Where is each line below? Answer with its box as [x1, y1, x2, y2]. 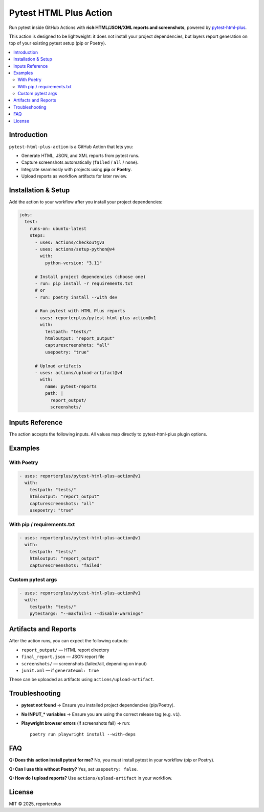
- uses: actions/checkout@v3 [35, 239, 105, 245]
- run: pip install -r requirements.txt [35, 280, 133, 286]
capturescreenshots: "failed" [29, 562, 102, 568]
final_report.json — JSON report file [21, 654, 105, 660]
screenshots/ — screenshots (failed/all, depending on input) [21, 660, 147, 666]
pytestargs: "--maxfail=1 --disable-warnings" [29, 610, 144, 616]
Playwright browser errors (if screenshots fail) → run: [21, 720, 131, 726]
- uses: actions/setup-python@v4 [35, 246, 115, 252]
